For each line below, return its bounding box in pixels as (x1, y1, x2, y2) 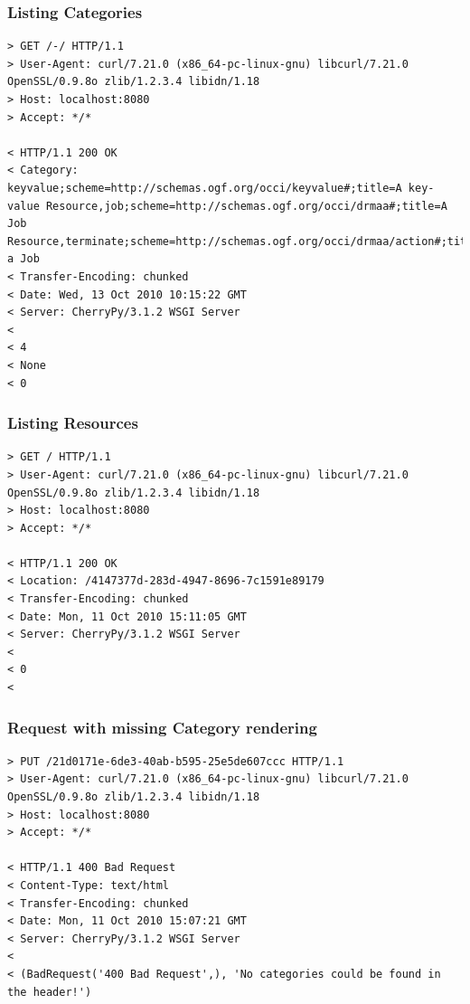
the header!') (7, 985, 92, 999)
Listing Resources (7, 412, 138, 434)
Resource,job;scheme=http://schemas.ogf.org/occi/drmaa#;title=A (45, 199, 447, 213)
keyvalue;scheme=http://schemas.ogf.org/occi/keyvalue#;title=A (7, 181, 402, 194)
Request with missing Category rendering (7, 715, 317, 738)
